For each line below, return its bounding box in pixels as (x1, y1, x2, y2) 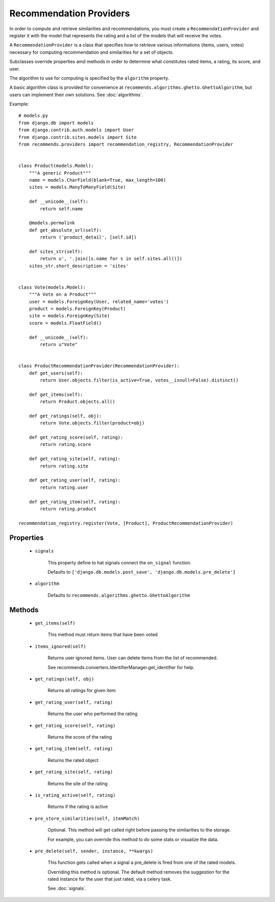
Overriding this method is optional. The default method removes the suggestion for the (47, 869, 230, 875)
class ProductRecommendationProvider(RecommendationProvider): (18, 363, 180, 369)
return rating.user (40, 484, 89, 490)
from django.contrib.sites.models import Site (18, 134, 137, 140)
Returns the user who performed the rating (47, 710, 137, 717)
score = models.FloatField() (29, 320, 102, 326)
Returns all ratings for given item (47, 687, 116, 694)
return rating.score (40, 442, 91, 447)
